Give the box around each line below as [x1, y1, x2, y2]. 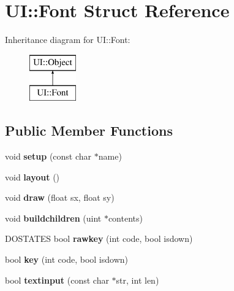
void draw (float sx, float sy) [5, 191, 115, 204]
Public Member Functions [5, 121, 173, 140]
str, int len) [116, 273, 159, 286]
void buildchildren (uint [5, 211, 102, 224]
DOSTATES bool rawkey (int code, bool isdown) [5, 232, 193, 245]
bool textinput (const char [5, 273, 109, 286]
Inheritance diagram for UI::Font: [5, 33, 130, 46]
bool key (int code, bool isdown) [5, 253, 128, 266]
